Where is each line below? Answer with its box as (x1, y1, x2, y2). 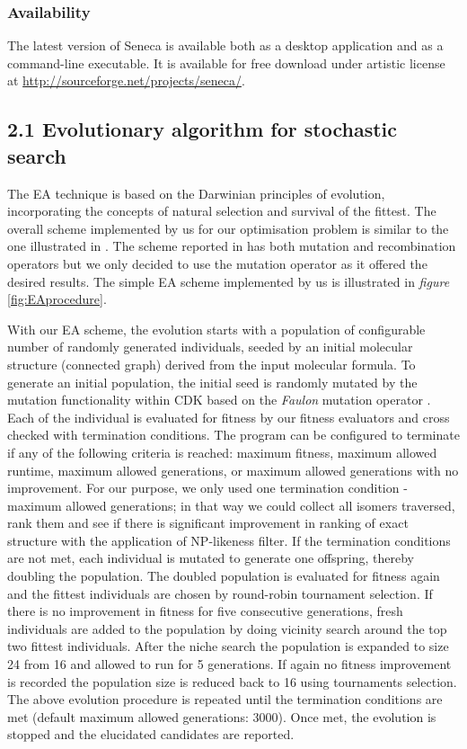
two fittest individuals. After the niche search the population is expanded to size (7, 637, 449, 655)
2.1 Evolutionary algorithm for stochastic (7, 115, 397, 143)
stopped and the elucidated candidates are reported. (7, 725, 295, 744)
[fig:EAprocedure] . (7, 290, 107, 308)
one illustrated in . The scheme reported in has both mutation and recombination (7, 236, 456, 255)
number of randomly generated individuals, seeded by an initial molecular (7, 337, 413, 356)
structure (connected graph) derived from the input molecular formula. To (7, 354, 416, 373)
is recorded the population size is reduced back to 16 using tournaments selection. (7, 672, 457, 691)
